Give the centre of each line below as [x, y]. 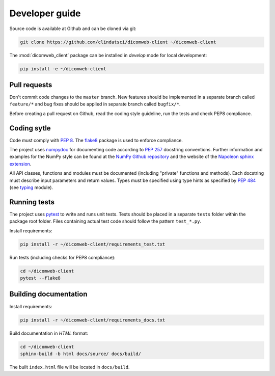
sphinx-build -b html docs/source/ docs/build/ [80, 354]
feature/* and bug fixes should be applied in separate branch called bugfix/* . [95, 104]
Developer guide [45, 13]
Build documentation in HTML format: [49, 333]
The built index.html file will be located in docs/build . [70, 367]
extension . [20, 164]
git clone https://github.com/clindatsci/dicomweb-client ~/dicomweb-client [118, 42]
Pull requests [31, 85]
